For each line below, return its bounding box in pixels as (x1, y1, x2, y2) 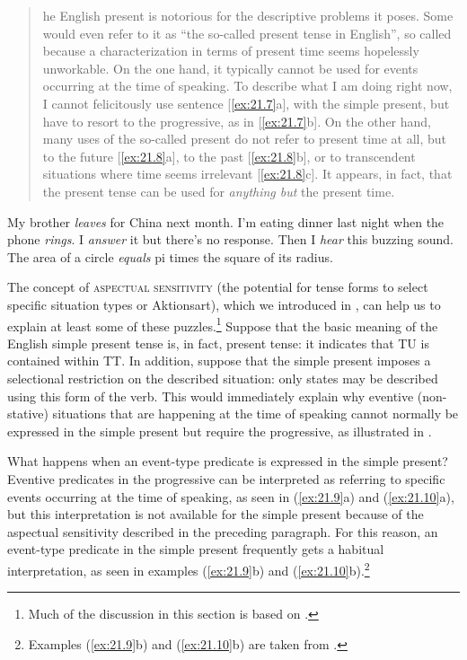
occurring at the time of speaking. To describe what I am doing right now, (42, 76, 453, 95)
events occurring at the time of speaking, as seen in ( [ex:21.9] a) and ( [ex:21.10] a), (7, 487, 454, 506)
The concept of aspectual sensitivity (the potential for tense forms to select (7, 277, 428, 296)
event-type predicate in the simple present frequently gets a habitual (7, 540, 384, 559)
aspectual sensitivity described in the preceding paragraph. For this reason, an (7, 522, 438, 541)
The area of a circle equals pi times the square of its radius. (7, 247, 333, 266)
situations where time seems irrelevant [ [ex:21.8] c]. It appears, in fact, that (42, 164, 453, 183)
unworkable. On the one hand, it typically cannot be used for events (42, 58, 419, 77)
